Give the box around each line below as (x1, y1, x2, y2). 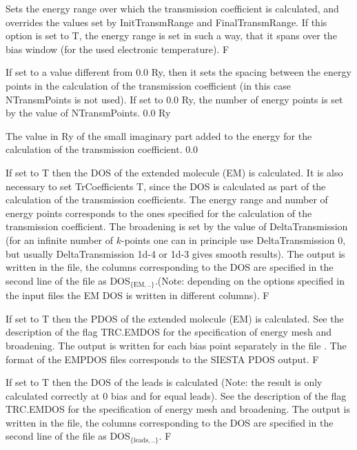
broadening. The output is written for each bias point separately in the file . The (6, 338, 347, 352)
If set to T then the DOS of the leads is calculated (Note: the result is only (6, 375, 323, 389)
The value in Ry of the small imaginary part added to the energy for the (6, 128, 312, 143)
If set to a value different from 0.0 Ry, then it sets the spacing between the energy (6, 65, 351, 79)
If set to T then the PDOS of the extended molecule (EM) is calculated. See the (6, 311, 344, 325)
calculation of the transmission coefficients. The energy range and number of (6, 192, 328, 207)
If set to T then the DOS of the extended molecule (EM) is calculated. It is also (6, 165, 343, 179)
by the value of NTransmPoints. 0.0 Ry (6, 105, 171, 120)
